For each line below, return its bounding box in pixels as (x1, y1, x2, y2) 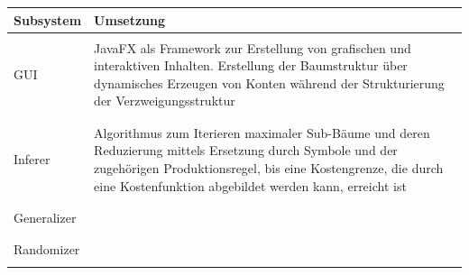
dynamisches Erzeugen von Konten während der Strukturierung (94, 73, 445, 92)
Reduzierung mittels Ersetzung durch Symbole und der (94, 141, 398, 160)
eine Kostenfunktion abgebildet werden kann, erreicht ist (94, 176, 407, 195)
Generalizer (14, 207, 77, 226)
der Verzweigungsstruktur (94, 91, 235, 110)
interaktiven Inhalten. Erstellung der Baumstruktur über (94, 56, 408, 75)
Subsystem (14, 10, 82, 29)
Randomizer (14, 240, 80, 259)
